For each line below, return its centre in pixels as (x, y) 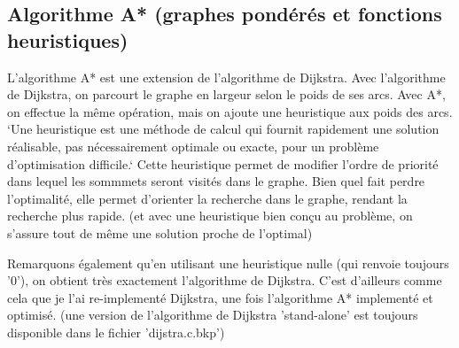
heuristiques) (68, 39)
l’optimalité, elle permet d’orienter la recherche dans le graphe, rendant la (207, 198)
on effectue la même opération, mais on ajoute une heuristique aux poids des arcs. (230, 111)
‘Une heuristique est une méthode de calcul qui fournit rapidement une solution (223, 129)
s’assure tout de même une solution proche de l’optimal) (160, 232)
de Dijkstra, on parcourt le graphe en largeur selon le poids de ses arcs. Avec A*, (226, 94)
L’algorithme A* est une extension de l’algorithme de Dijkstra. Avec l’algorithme (226, 77)
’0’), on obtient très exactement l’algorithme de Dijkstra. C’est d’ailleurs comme (225, 280)
